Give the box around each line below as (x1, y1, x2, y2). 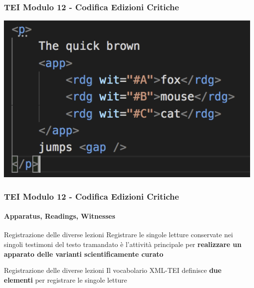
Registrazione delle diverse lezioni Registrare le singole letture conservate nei (4, 229, 233, 240)
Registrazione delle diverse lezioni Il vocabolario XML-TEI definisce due (4, 265, 222, 275)
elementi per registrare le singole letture (4, 274, 127, 285)
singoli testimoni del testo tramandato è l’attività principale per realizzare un (4, 239, 242, 249)
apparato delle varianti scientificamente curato (4, 248, 164, 259)
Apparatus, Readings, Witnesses (4, 211, 115, 221)
